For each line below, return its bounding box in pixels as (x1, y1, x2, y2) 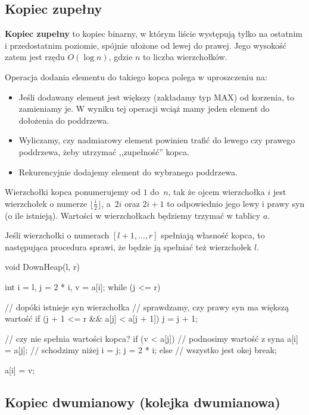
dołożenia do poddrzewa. (18, 114, 110, 126)
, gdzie (108, 51, 133, 63)
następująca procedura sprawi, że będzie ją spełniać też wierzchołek (5, 240, 252, 253)
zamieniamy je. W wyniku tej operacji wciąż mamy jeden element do (18, 102, 270, 115)
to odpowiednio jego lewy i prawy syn (167, 197, 305, 209)
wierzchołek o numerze (5, 197, 88, 209)
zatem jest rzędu (5, 51, 65, 63)
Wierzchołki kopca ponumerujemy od (5, 186, 141, 198)
